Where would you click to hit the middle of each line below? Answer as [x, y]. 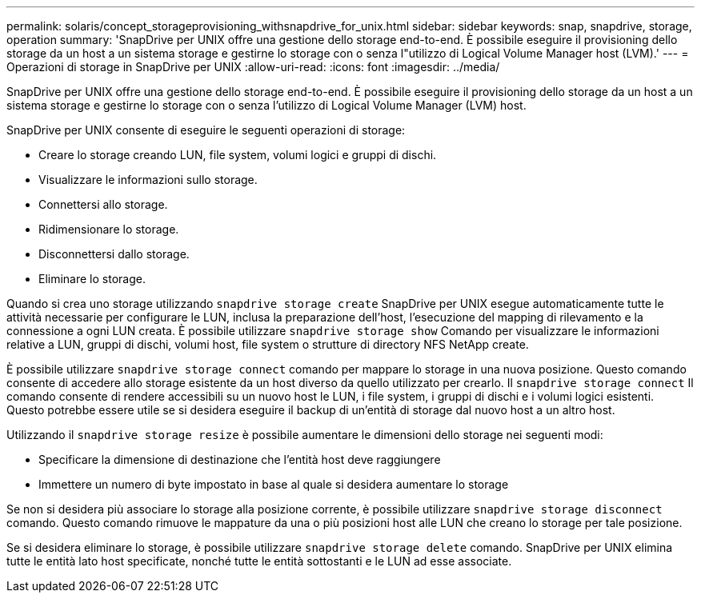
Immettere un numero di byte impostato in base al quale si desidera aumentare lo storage [274, 484]
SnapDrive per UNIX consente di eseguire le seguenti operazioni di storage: [206, 130]
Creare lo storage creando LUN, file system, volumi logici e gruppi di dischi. [238, 155]
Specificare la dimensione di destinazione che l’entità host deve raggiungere [240, 459]
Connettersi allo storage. [103, 204]
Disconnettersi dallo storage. [114, 254]
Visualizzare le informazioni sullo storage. [148, 180]
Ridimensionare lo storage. [109, 229]
